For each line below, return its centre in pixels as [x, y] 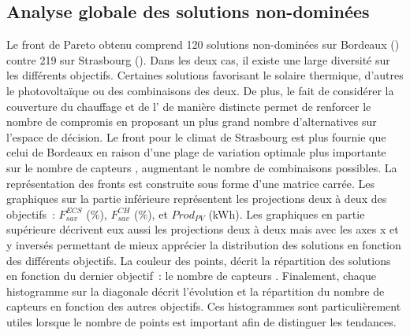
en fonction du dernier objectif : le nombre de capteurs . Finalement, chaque [192, 276]
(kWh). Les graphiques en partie [287, 214]
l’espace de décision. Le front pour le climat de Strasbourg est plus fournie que [196, 136]
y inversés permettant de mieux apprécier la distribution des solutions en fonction [204, 244]
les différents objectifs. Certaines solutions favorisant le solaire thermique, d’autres [205, 75]
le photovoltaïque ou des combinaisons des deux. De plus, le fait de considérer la [200, 90]
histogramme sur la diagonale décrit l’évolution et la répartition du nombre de [196, 291]
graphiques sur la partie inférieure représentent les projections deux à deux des [197, 199]
